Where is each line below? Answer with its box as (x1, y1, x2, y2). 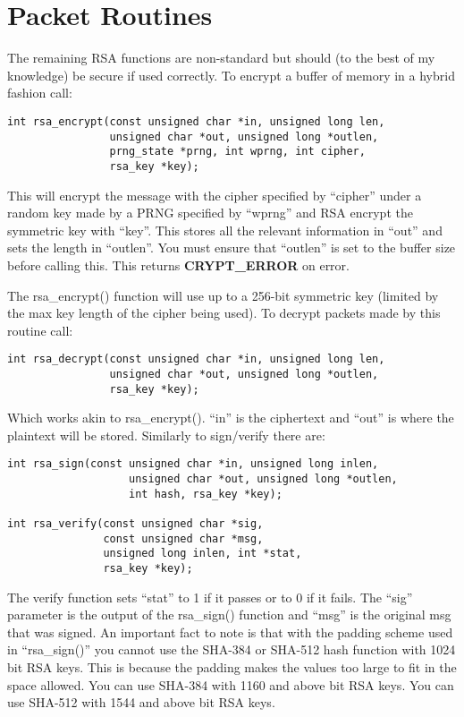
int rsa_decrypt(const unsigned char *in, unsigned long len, (7, 353, 385, 366)
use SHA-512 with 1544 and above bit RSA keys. (7, 693, 275, 712)
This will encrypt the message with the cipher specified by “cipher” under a (7, 185, 422, 204)
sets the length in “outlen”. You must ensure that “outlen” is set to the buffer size (7, 238, 456, 257)
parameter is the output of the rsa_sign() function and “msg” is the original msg (7, 605, 451, 624)
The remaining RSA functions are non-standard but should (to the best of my (7, 48, 435, 67)
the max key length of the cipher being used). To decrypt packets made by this (7, 303, 441, 322)
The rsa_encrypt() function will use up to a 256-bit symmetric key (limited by (7, 286, 439, 304)
